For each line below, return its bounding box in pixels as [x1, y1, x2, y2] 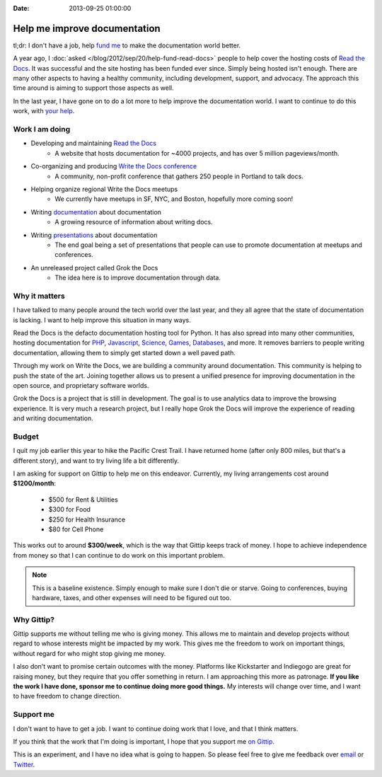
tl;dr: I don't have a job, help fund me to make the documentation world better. [13, 41, 241, 50]
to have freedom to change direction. [13, 692, 122, 701]
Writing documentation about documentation [30, 207, 162, 216]
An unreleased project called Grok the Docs [30, 263, 158, 272]
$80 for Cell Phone [48, 525, 104, 534]
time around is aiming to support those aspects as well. [13, 84, 174, 92]
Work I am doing [13, 125, 71, 134]
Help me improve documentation [13, 22, 161, 35]
